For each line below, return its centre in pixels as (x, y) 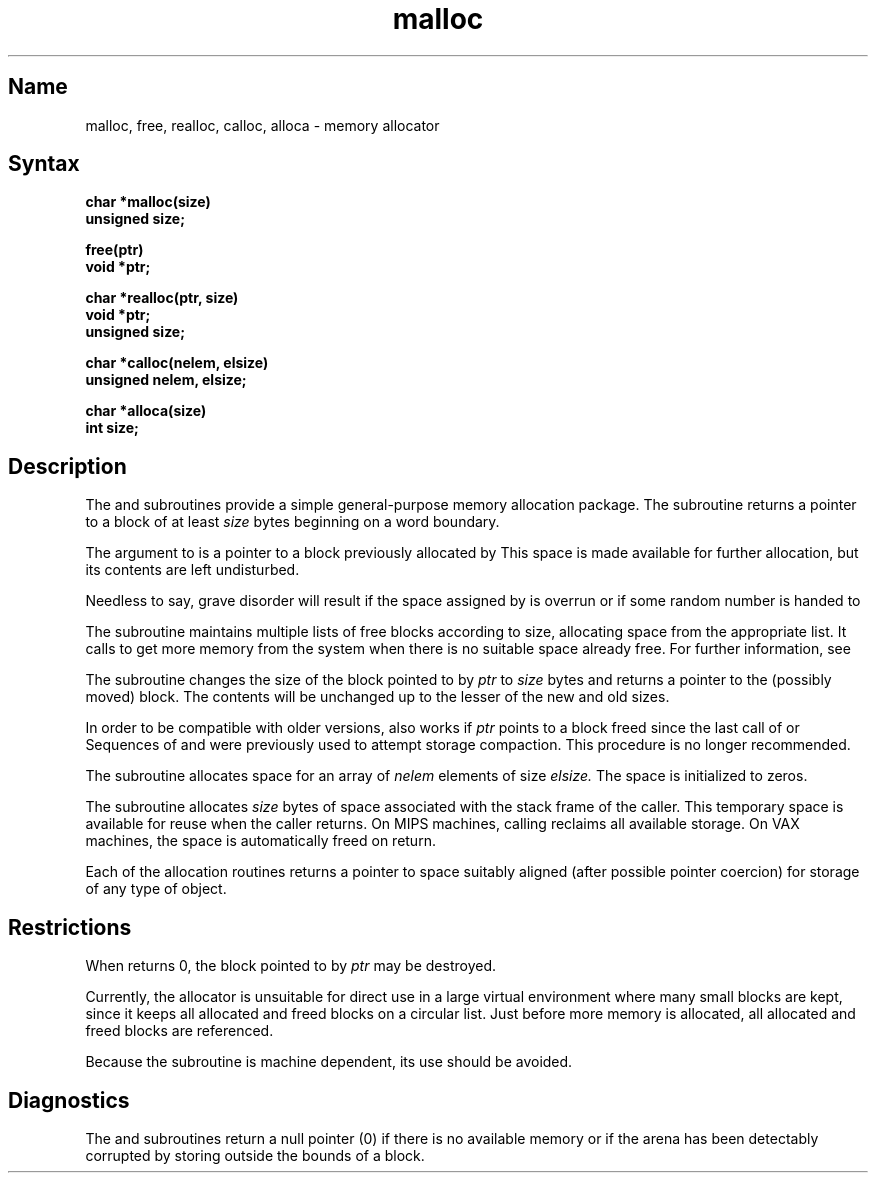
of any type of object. (156, 889)
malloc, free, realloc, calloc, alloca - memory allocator (262, 125)
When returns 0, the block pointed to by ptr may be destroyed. (291, 966)
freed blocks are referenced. (179, 1031)
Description (67, 466)
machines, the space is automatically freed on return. (260, 841)
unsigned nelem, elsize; (166, 380)
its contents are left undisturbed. (192, 570)
